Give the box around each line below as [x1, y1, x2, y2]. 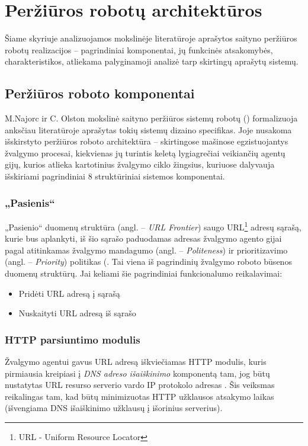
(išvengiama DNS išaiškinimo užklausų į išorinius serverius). [5, 402, 223, 414]
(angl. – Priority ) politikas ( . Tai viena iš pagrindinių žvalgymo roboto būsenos [5, 255, 292, 268]
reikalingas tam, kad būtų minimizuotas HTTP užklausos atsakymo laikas [5, 390, 274, 402]
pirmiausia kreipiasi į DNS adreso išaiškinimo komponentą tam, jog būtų [5, 367, 270, 379]
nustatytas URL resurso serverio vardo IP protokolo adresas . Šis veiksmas [5, 378, 275, 391]
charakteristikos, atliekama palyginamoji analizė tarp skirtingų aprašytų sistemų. [5, 55, 299, 68]
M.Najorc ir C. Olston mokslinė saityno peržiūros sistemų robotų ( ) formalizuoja [5, 112, 298, 124]
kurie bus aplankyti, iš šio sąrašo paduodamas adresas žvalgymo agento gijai [5, 232, 282, 245]
